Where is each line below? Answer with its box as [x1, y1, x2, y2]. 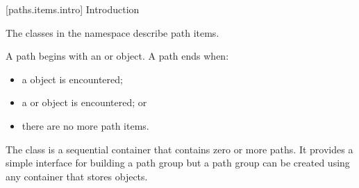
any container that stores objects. [6, 169, 148, 183]
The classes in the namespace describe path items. [6, 25, 219, 40]
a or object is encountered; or [22, 95, 147, 110]
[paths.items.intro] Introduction [6, 2, 140, 16]
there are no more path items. [22, 118, 149, 133]
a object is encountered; [22, 71, 123, 86]
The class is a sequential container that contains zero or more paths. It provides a [6, 142, 353, 156]
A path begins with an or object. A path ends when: [6, 49, 229, 63]
